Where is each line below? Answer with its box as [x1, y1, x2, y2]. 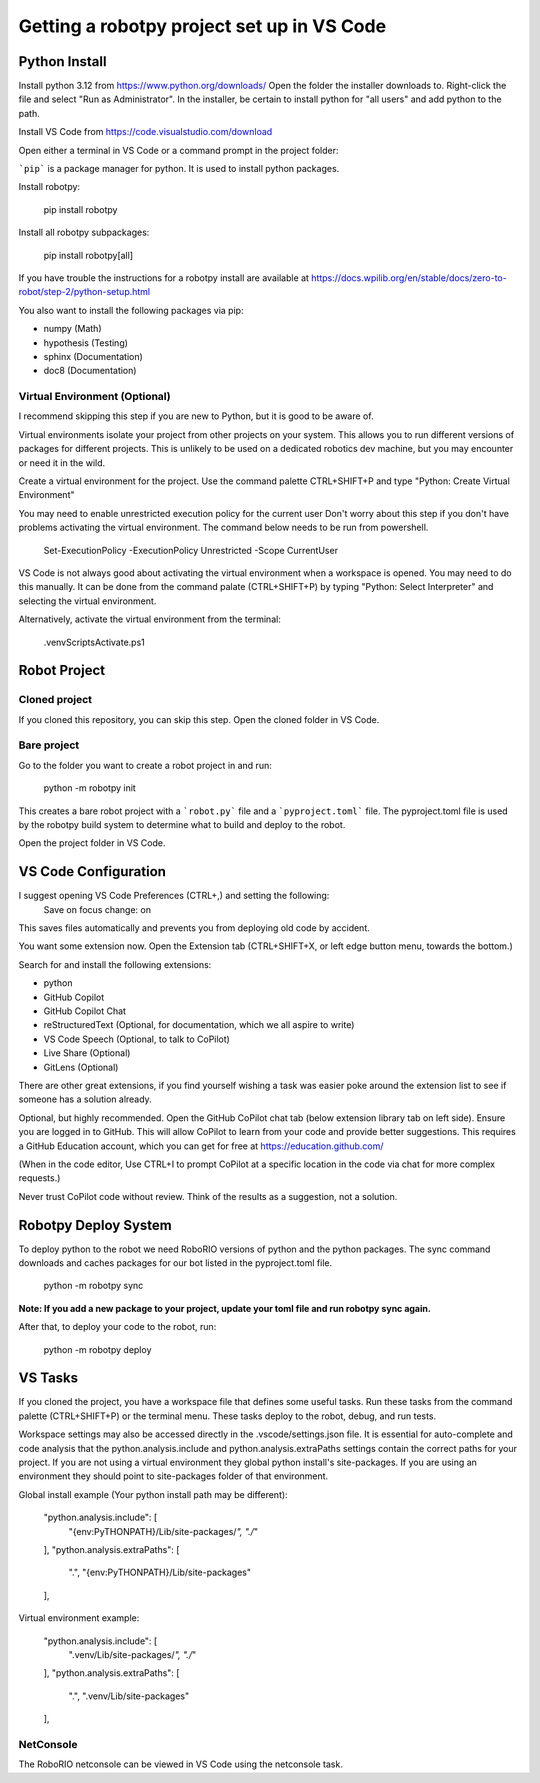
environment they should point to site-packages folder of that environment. [18, 1470, 329, 1482]
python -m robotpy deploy [43, 1343, 152, 1355]
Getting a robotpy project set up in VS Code [18, 15, 387, 37]
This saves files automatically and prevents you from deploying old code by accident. [18, 922, 370, 934]
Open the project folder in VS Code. [18, 837, 166, 849]
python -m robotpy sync [43, 1280, 144, 1292]
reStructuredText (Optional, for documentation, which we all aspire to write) [43, 1019, 355, 1031]
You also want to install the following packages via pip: [18, 304, 244, 316]
